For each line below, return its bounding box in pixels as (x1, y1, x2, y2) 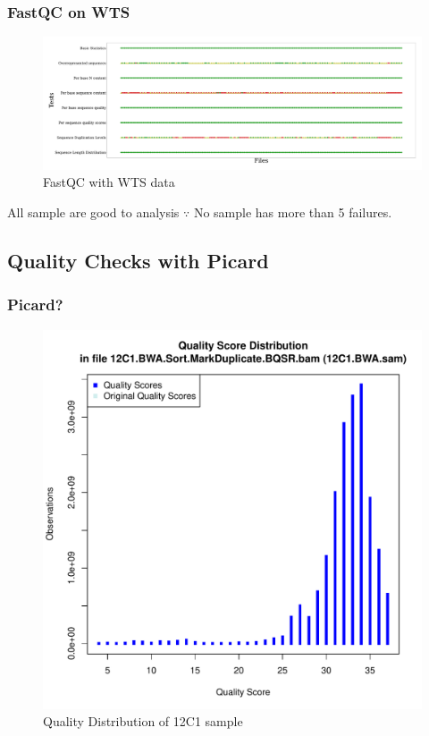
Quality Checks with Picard (7, 247, 269, 275)
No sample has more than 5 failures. (193, 203, 392, 222)
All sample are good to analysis (7, 203, 180, 222)
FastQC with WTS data (43, 173, 175, 191)
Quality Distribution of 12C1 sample (43, 712, 243, 731)
